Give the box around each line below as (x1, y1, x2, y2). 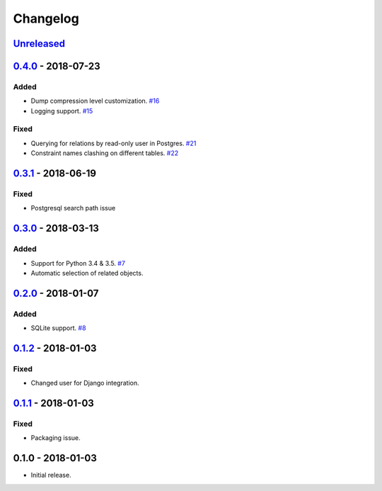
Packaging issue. (30, 434, 81, 442)
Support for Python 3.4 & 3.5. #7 (30, 259, 125, 267)
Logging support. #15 (30, 106, 93, 115)
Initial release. (30, 471, 71, 480)
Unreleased (13, 38, 66, 50)
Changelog (13, 11, 79, 26)
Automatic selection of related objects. (30, 269, 144, 277)
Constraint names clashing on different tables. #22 (30, 149, 179, 157)
